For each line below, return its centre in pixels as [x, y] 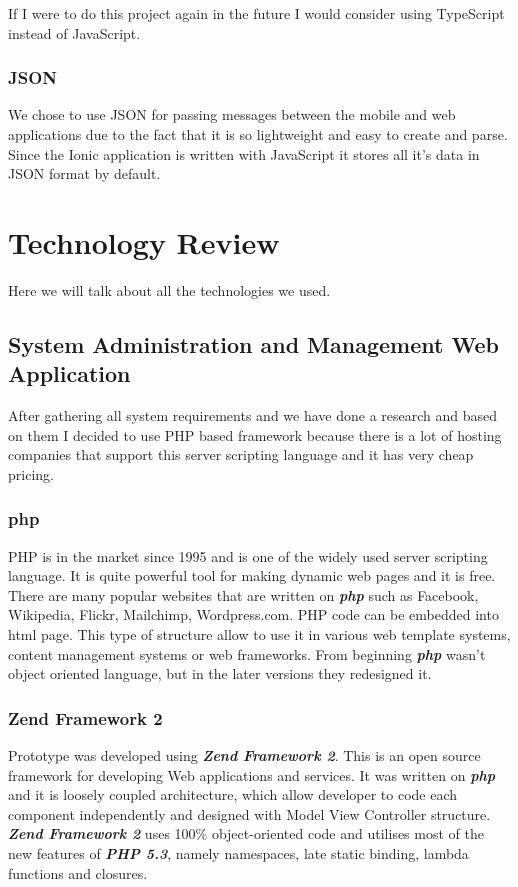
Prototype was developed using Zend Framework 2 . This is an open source [244, 755]
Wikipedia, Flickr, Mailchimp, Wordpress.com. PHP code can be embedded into [253, 614]
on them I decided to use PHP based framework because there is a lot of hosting [255, 434]
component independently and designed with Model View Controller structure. [249, 813]
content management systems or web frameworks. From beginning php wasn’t [247, 653]
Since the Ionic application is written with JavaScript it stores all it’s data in [244, 153]
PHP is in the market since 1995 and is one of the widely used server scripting [248, 555]
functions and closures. [78, 872]
